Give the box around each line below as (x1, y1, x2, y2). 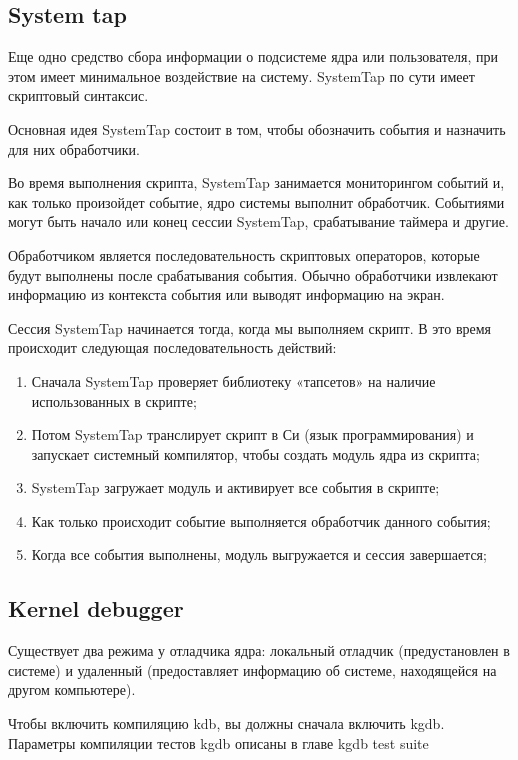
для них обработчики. (8, 138, 140, 159)
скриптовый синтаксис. (8, 85, 149, 106)
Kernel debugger (8, 593, 184, 624)
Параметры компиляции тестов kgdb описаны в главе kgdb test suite (8, 732, 429, 753)
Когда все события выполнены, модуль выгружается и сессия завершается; (31, 544, 487, 565)
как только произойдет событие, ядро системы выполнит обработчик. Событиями (8, 191, 505, 212)
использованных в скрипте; (31, 390, 197, 411)
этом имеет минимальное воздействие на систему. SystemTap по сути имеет (8, 65, 475, 86)
